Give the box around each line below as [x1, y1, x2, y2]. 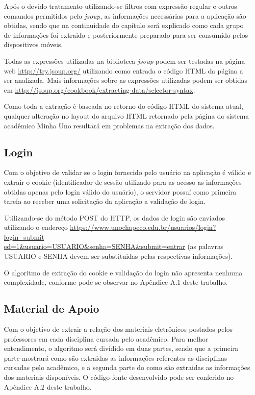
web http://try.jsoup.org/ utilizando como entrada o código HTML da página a [4, 65, 243, 75]
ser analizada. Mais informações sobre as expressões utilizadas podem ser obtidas [4, 75, 248, 85]
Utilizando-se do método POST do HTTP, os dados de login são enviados [4, 212, 225, 222]
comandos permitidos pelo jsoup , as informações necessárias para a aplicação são [4, 10, 246, 21]
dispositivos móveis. [4, 39, 63, 49]
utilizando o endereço [4, 222, 68, 232]
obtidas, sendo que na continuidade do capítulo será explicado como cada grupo [4, 20, 244, 30]
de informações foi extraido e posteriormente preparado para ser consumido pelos [4, 29, 248, 40]
